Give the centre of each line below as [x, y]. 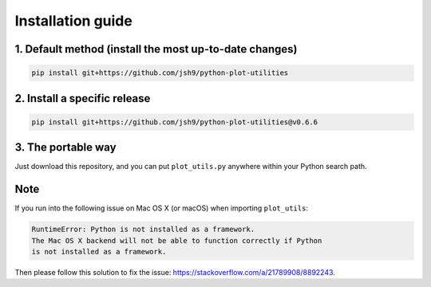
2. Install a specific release [83, 98]
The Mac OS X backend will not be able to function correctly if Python [177, 240]
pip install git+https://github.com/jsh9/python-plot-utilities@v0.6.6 [175, 122]
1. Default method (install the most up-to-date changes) [156, 49]
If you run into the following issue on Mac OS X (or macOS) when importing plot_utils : [162, 208]
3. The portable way [65, 147]
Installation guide [74, 21]
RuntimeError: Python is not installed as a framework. [143, 230]
